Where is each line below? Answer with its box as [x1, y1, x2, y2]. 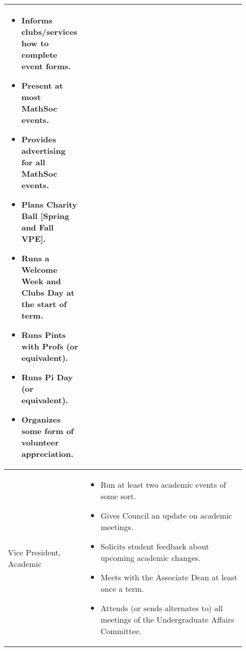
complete [21, 49, 58, 60]
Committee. [100, 625, 142, 637]
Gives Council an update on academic [100, 510, 233, 521]
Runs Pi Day [21, 371, 73, 383]
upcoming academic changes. [100, 552, 201, 563]
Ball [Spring [21, 210, 70, 221]
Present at [21, 80, 63, 91]
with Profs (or [21, 340, 79, 352]
